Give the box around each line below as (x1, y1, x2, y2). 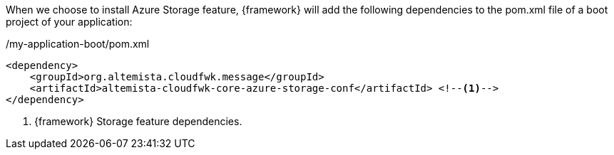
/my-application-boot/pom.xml (6, 38, 150, 50)
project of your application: (6, 16, 133, 28)
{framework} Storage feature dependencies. (34, 115, 242, 127)
